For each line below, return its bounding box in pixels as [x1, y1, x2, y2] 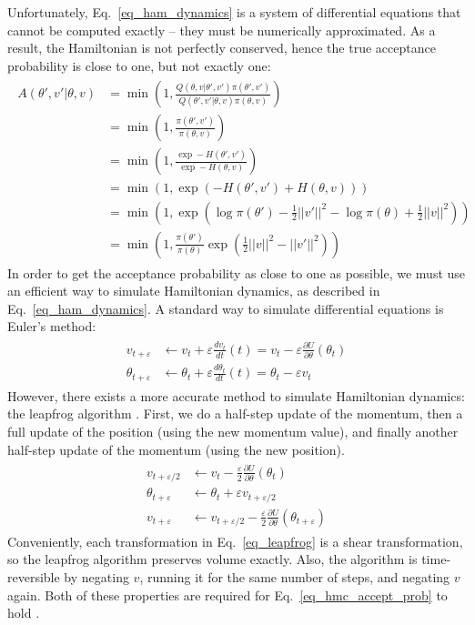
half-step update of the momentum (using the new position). [7, 439, 345, 459]
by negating [64, 567, 129, 586]
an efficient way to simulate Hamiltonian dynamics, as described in [7, 281, 380, 300]
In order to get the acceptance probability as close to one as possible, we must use [7, 263, 466, 282]
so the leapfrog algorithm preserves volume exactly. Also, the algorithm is [7, 549, 418, 569]
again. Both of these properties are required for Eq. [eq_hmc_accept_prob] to [7, 585, 448, 604]
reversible [7, 567, 60, 586]
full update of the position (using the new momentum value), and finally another [7, 422, 459, 441]
